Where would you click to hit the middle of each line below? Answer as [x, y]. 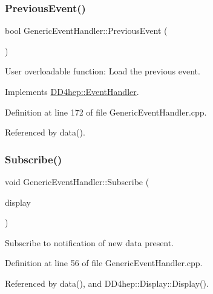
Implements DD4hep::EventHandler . [72, 91]
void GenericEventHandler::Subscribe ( [77, 181]
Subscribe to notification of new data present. [90, 242]
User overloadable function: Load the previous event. [103, 71]
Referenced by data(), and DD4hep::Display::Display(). [107, 283]
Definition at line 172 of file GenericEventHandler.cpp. [106, 112]
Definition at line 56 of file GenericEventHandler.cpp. [104, 263]
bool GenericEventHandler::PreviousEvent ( [86, 31]
